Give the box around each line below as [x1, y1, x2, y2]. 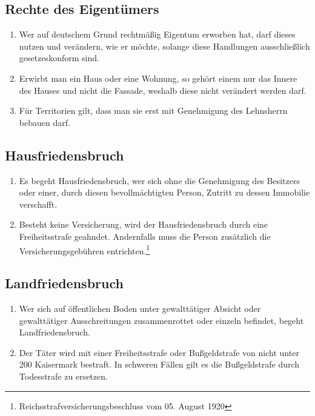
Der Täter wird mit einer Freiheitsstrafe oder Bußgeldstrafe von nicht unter [19, 346, 299, 358]
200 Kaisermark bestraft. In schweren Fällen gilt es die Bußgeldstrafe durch [19, 358, 300, 371]
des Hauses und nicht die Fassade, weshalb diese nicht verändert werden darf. [19, 84, 307, 96]
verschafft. [19, 197, 58, 210]
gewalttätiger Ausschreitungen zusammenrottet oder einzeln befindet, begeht [19, 314, 304, 326]
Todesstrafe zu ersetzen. [19, 369, 108, 382]
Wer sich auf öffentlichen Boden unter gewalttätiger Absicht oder [19, 302, 261, 314]
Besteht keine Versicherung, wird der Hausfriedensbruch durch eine [19, 218, 268, 231]
